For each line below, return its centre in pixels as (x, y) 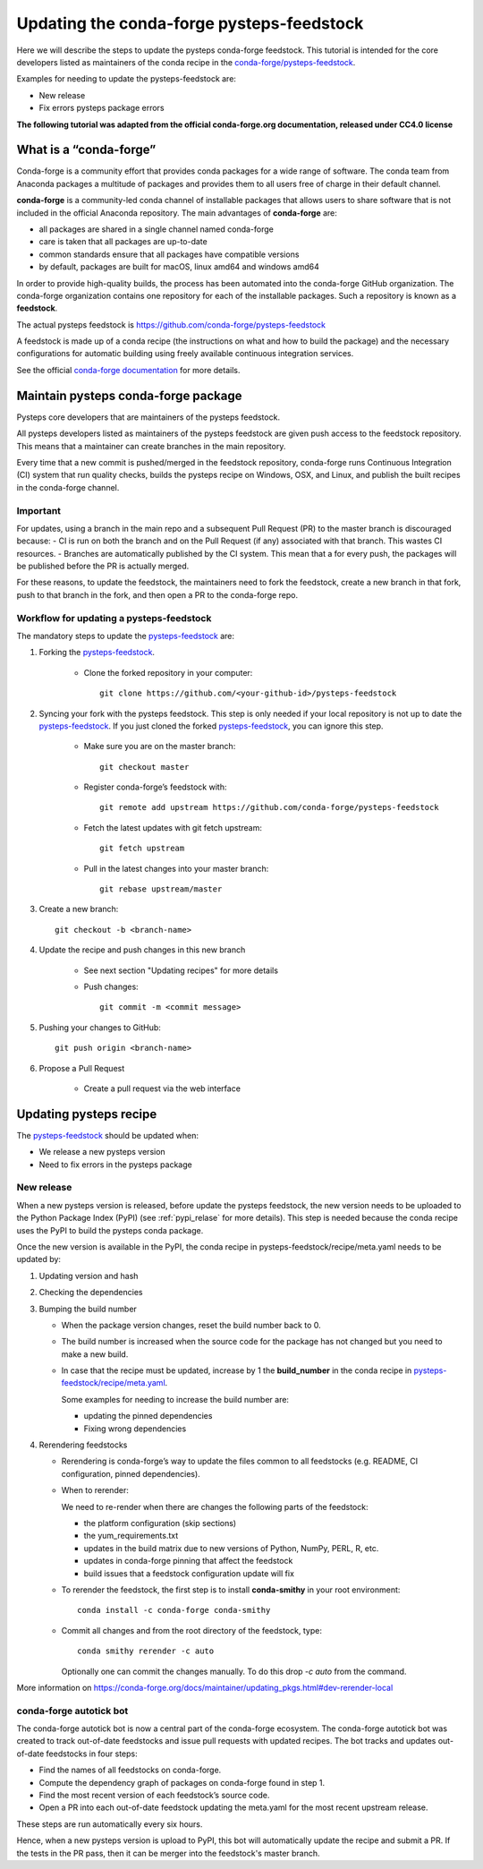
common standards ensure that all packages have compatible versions (169, 254)
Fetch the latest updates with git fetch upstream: (173, 827)
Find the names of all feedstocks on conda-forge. (130, 1770)
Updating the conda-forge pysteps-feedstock (190, 23)
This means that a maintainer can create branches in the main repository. (151, 446)
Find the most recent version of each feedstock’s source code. (154, 1795)
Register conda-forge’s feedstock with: (155, 787)
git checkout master (144, 767)
